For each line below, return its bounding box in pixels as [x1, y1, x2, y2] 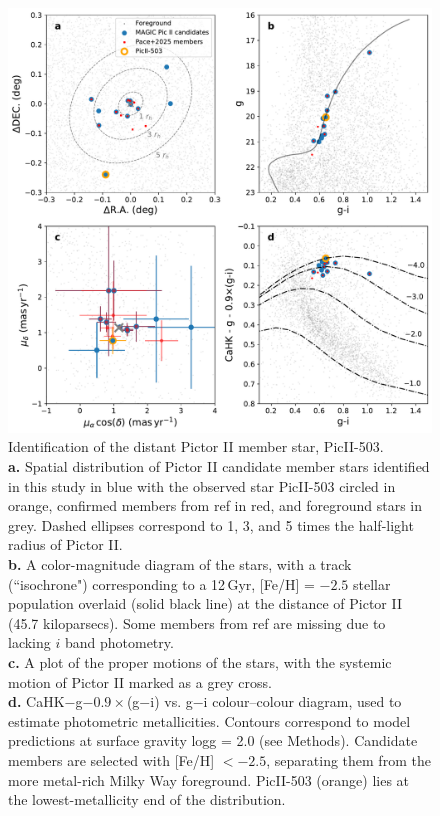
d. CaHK [8, 691, 65, 712]
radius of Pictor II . [8, 534, 123, 555]
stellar [353, 573, 391, 594]
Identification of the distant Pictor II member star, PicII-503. [8, 436, 384, 457]
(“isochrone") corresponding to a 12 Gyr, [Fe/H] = [8, 573, 315, 594]
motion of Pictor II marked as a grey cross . [8, 671, 272, 692]
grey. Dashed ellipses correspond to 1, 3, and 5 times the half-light [8, 514, 414, 535]
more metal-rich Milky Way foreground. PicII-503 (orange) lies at [8, 769, 410, 790]
